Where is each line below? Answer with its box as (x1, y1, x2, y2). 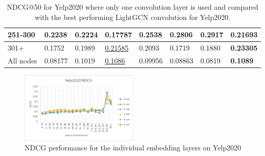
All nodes (8, 55, 37, 65)
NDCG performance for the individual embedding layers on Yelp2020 (25, 142, 241, 153)
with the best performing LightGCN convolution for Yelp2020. (35, 11, 231, 22)
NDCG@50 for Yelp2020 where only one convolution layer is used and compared (7, 2, 258, 12)
